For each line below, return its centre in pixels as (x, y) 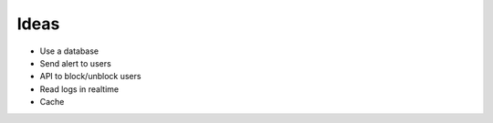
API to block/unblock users (90, 77)
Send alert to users (75, 63)
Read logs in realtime (79, 89)
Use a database (69, 51)
